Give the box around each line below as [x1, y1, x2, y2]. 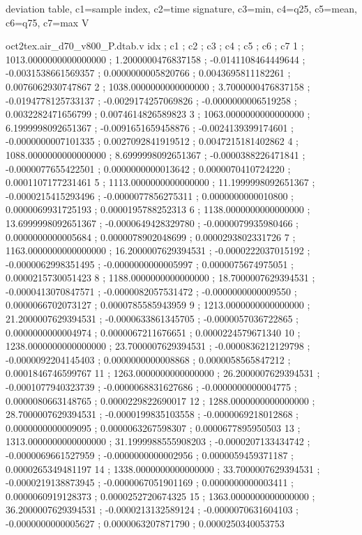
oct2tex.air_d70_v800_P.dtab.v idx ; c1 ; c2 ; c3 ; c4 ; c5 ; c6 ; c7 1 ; [6, 38, 304, 53]
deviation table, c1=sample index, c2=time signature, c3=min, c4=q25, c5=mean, [6, 1, 357, 15]
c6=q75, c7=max [6, 15, 79, 29]
